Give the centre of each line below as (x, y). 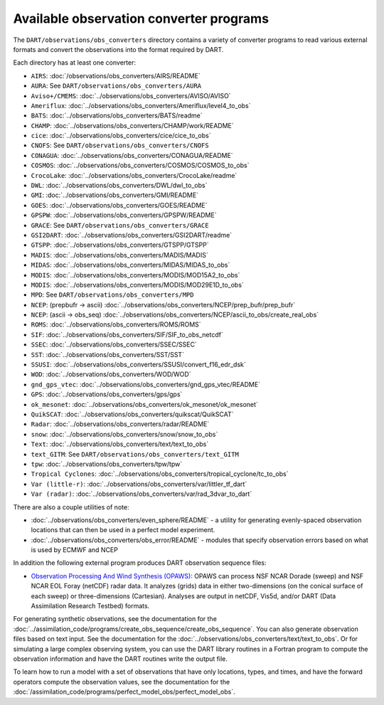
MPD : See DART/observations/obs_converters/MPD (112, 295)
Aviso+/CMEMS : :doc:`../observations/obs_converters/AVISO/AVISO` (131, 95)
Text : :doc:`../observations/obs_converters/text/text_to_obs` (120, 444)
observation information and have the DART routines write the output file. (120, 659)
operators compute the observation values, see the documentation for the (122, 682)
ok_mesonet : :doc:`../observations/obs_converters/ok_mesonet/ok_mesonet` (145, 404)
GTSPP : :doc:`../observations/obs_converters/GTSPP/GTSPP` (120, 245)
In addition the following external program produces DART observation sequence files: (140, 563)
